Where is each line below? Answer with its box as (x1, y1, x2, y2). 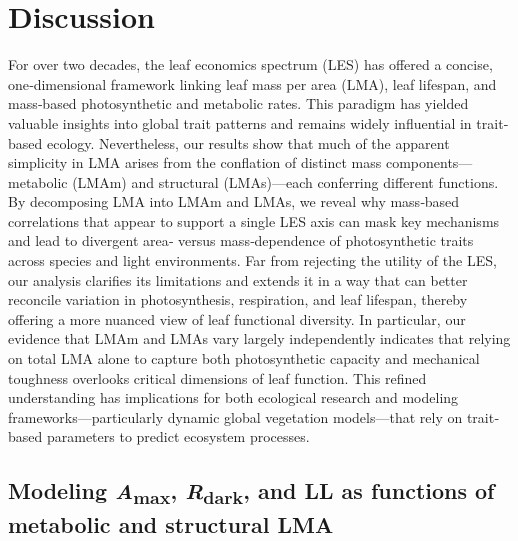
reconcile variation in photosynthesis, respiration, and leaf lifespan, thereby (8, 289, 468, 310)
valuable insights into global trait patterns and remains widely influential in (8, 112, 472, 133)
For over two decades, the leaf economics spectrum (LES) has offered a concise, (8, 54, 493, 75)
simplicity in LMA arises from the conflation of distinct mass (8, 152, 382, 173)
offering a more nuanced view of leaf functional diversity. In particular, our (8, 308, 466, 329)
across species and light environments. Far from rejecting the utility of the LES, (8, 250, 497, 271)
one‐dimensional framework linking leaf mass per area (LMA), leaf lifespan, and (8, 73, 497, 94)
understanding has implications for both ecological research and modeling (8, 387, 459, 408)
